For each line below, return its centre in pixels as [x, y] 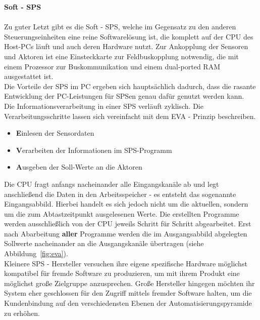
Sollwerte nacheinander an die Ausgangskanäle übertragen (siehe [104, 243]
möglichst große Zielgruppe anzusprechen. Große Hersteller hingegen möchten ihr [129, 283]
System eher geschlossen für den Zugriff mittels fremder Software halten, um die [128, 293]
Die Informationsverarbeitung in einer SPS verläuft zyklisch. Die [104, 106]
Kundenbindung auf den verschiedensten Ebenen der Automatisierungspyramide [128, 303]
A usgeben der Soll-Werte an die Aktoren [79, 167]
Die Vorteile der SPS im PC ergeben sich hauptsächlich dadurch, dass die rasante [130, 86]
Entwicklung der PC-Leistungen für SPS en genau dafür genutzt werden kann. [124, 96]
